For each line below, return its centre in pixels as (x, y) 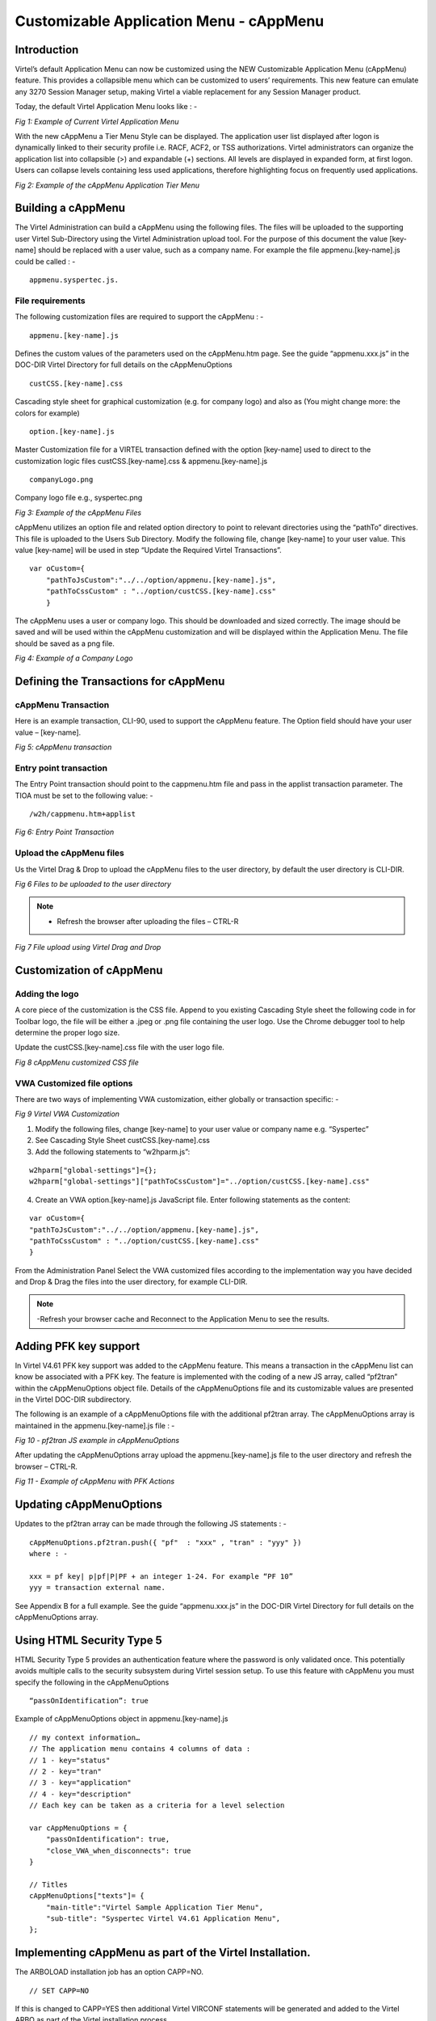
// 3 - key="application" (81, 1783)
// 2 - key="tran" (66, 1771)
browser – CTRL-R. (46, 1466)
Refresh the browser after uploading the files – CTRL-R (148, 921)
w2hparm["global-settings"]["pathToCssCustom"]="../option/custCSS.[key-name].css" (200, 1181)
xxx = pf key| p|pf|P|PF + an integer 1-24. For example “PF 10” (161, 1576)
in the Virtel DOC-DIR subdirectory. (73, 1399)
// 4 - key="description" (81, 1794)
